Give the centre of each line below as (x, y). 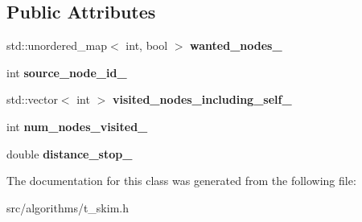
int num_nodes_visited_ (77, 126)
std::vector (32, 99)
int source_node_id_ (67, 72)
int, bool (147, 45)
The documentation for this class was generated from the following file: (181, 181)
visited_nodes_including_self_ (202, 99)
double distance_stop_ (70, 153)
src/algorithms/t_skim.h (68, 207)
